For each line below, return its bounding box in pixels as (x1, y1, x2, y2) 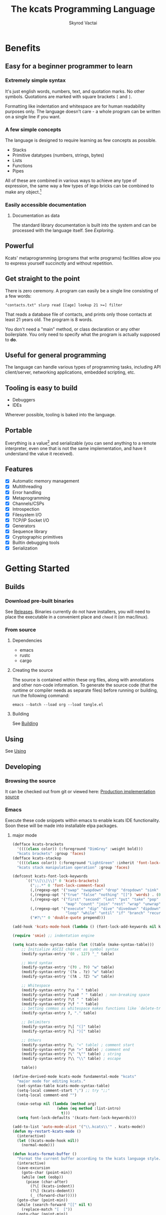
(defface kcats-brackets (12, 842, 64, 847)
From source (5, 626, 36, 633)
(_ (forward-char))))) (30, 1193, 77, 1198)
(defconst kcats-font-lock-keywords (12, 874, 88, 879)
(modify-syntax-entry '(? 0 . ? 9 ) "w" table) (21, 965, 115, 970)
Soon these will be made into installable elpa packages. (5, 823, 118, 828)
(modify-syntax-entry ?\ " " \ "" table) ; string (21, 1051, 121, 1056)
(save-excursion (17, 1165, 50, 1170)
